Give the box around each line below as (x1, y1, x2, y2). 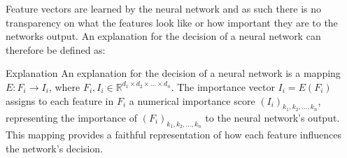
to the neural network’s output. (205, 110, 340, 124)
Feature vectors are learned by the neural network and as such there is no (6, 1, 322, 15)
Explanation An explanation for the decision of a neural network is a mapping (6, 66, 341, 80)
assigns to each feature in (6, 93, 114, 108)
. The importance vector (171, 79, 275, 94)
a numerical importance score (129, 93, 255, 108)
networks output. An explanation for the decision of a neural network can (6, 29, 321, 43)
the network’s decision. (6, 141, 104, 155)
